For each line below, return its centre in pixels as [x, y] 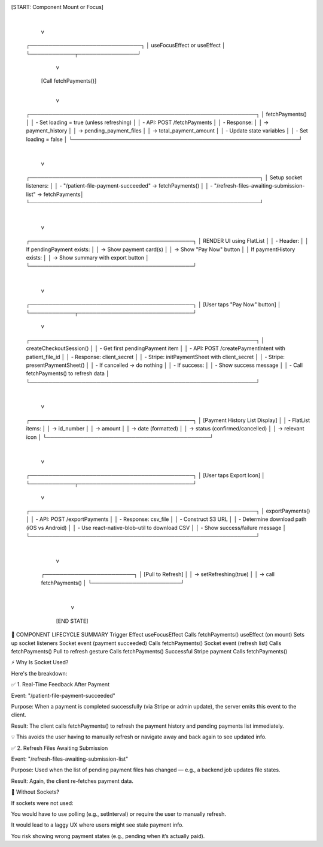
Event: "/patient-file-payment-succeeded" [63, 695]
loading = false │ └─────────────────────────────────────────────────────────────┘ [164, 139]
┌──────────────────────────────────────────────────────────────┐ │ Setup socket [164, 177]
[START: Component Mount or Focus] [57, 7]
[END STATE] [72, 621]
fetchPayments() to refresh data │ [68, 373]
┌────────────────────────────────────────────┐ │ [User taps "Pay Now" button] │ [153, 304]
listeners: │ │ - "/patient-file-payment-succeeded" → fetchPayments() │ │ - [119, 186]
